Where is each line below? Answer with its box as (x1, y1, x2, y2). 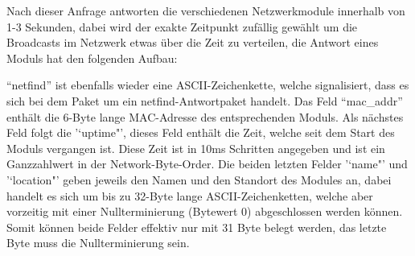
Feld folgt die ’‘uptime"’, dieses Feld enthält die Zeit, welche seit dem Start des (6, 124, 395, 141)
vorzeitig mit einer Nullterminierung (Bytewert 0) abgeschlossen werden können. (6, 203, 403, 220)
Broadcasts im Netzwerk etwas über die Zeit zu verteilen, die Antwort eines (6, 34, 379, 51)
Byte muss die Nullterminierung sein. (6, 234, 190, 251)
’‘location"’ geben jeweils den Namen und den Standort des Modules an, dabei (6, 171, 392, 188)
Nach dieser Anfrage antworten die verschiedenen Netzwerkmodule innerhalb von (6, 2, 405, 19)
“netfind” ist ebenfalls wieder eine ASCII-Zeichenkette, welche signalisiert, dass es (6, 76, 409, 93)
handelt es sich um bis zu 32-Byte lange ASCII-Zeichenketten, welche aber (6, 187, 373, 204)
